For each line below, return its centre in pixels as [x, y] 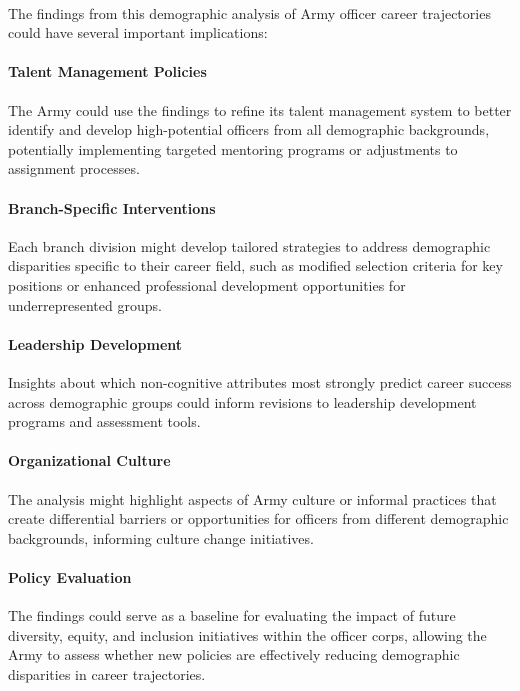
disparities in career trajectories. [107, 673]
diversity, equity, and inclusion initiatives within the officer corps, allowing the [247, 634]
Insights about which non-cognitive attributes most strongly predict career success [260, 381]
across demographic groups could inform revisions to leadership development [242, 401]
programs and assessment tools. [104, 421]
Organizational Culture [89, 460]
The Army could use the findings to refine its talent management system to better [260, 109]
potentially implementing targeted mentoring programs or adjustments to [233, 148]
